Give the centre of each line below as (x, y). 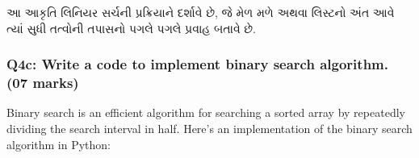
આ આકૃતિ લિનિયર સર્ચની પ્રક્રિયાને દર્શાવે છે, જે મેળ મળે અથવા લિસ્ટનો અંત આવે (201, 12)
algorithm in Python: (59, 144)
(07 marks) (43, 83)
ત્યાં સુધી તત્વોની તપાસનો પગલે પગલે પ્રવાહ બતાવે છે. (132, 28)
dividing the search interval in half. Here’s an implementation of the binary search (209, 128)
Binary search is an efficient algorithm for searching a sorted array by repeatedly (206, 112)
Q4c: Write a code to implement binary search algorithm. (197, 64)
